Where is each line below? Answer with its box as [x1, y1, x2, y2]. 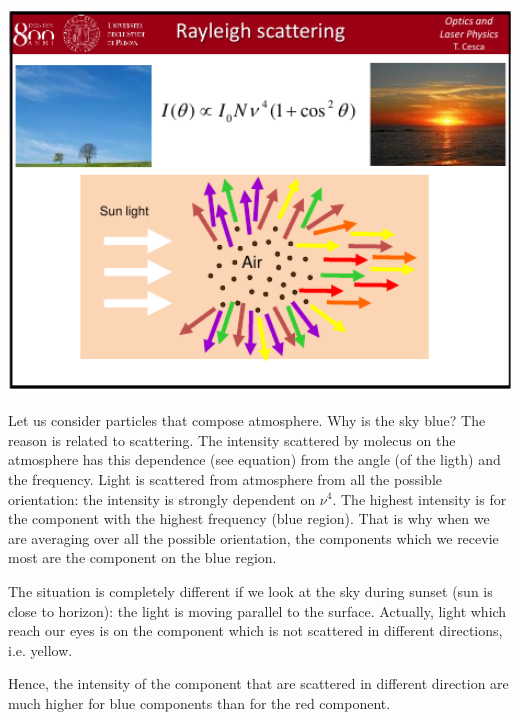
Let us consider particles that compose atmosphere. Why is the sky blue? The [8, 410, 486, 431]
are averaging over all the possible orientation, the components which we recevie [8, 527, 499, 548]
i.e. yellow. [8, 639, 73, 660]
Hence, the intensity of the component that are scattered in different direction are [8, 673, 509, 694]
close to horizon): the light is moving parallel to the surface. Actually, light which [8, 600, 507, 621]
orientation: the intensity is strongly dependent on [8, 488, 316, 509]
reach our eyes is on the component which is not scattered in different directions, [8, 620, 503, 641]
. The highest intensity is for [332, 488, 507, 509]
